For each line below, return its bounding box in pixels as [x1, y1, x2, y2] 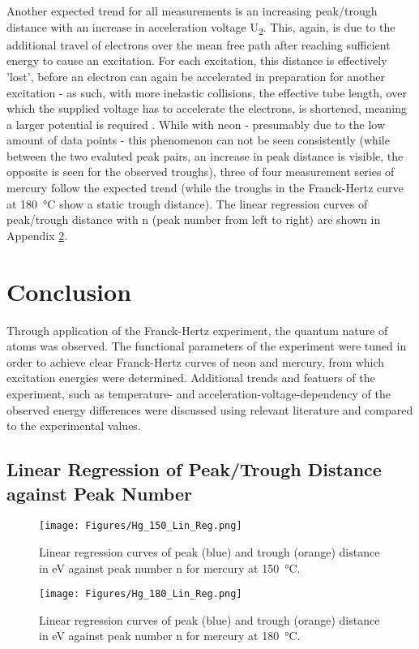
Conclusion [6, 274, 132, 307]
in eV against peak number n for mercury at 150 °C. [39, 559, 301, 576]
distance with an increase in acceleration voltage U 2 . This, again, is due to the [6, 18, 395, 37]
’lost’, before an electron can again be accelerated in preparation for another [6, 67, 386, 84]
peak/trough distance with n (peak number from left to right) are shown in [6, 211, 381, 228]
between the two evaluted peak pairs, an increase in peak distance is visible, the [6, 147, 404, 164]
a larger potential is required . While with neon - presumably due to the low [6, 115, 386, 132]
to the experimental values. [6, 417, 141, 434]
